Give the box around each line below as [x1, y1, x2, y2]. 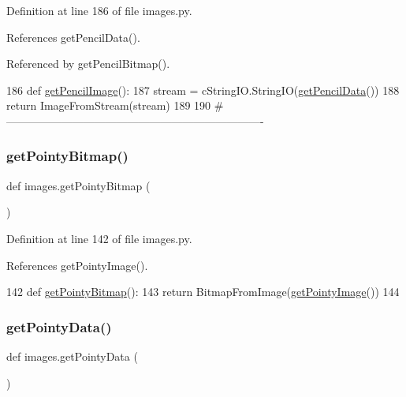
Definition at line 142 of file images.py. [6, 230, 192, 246]
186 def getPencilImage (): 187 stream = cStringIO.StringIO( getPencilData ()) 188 [6, 81, 400, 98]
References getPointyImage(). [6, 257, 148, 273]
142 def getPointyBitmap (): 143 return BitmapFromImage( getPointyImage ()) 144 [6, 283, 400, 300]
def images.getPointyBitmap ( [6, 177, 151, 193]
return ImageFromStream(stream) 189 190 [6, 97, 211, 114]
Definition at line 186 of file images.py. [6, 2, 192, 18]
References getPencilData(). [6, 28, 140, 45]
